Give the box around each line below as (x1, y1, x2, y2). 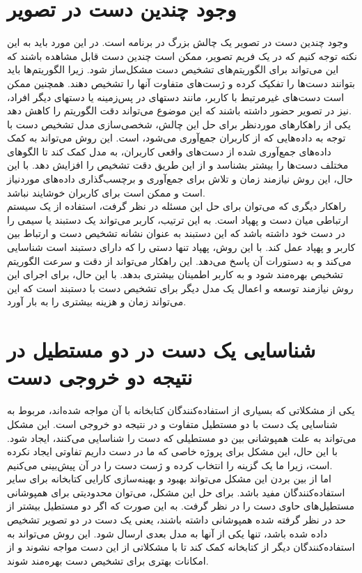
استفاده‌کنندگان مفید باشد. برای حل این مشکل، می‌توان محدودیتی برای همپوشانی (7, 484, 345, 499)
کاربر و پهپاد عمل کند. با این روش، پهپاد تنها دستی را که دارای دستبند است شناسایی (7, 240, 356, 254)
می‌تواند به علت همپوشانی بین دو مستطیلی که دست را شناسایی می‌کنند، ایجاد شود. (7, 430, 356, 445)
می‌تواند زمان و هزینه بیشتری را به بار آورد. (7, 294, 187, 309)
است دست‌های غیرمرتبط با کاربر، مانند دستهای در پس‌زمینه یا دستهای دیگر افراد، (7, 89, 345, 104)
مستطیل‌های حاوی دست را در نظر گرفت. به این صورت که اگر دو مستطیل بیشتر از (7, 498, 354, 513)
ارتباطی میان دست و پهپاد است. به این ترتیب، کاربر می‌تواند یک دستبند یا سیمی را (7, 212, 349, 227)
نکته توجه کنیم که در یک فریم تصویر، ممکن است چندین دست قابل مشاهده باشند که (7, 48, 357, 63)
